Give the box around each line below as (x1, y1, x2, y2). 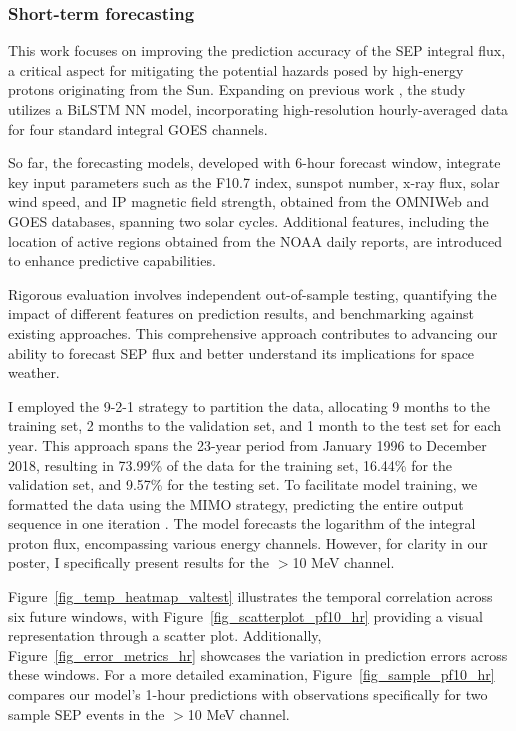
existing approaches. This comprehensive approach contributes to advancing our (8, 322, 498, 343)
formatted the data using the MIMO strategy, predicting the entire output (8, 493, 464, 514)
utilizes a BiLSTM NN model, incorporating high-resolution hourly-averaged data (8, 99, 509, 119)
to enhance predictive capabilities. (8, 250, 216, 271)
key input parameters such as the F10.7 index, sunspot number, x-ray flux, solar (8, 171, 500, 192)
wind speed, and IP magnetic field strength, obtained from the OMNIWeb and (8, 191, 490, 212)
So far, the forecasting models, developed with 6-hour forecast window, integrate (8, 152, 501, 173)
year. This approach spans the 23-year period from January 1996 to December (8, 434, 487, 455)
